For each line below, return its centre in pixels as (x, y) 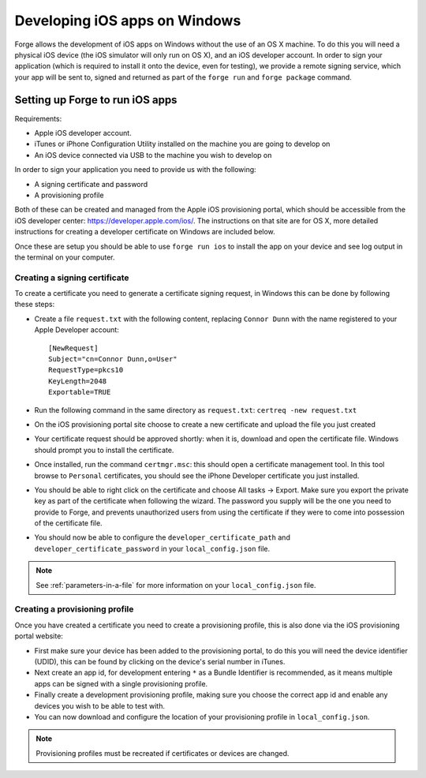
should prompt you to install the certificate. (104, 450)
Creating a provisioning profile (74, 609)
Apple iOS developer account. (83, 133)
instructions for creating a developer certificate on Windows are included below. (145, 232)
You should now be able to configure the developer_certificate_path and (163, 537)
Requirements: (38, 118)
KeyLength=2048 (78, 381)
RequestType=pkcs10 (86, 370)
